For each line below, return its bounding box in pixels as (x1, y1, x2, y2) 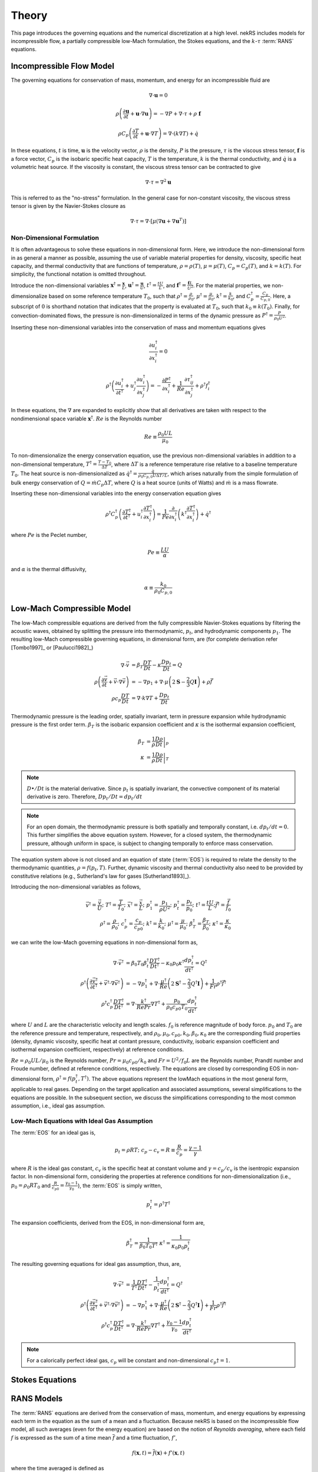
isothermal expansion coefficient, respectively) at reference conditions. (11, 1046, 184, 1053)
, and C (233, 292, 251, 300)
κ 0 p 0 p (171, 1242, 188, 1251)
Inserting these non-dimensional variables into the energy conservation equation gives (11, 490, 221, 497)
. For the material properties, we (193, 281, 271, 289)
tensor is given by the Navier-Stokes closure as (11, 203, 126, 210)
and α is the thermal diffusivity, (11, 566, 87, 573)
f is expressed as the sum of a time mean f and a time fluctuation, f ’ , (11, 1434, 178, 1441)
